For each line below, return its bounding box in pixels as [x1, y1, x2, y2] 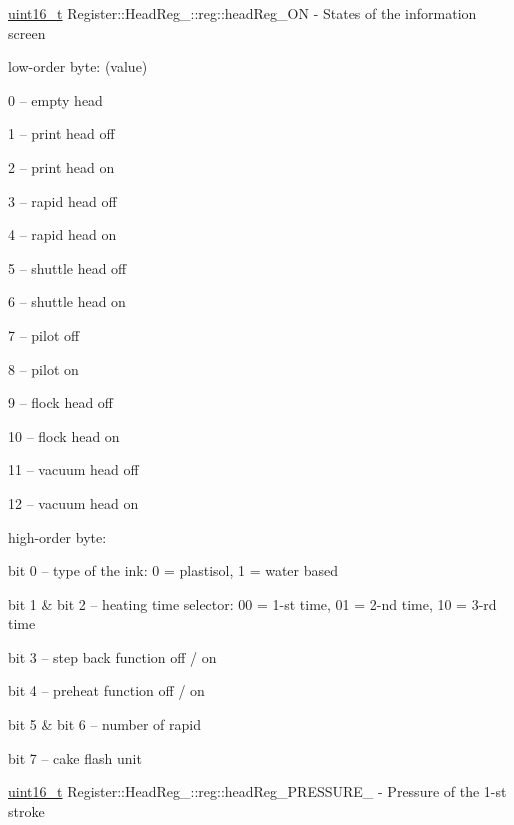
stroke [8, 800, 45, 821]
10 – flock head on [8, 425, 120, 446]
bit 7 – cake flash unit [8, 747, 142, 768]
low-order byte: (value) [8, 56, 148, 77]
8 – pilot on [8, 358, 79, 379]
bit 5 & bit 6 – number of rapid [8, 714, 201, 735]
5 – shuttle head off [8, 257, 127, 278]
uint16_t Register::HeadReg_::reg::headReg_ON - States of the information [8, 3, 477, 23]
